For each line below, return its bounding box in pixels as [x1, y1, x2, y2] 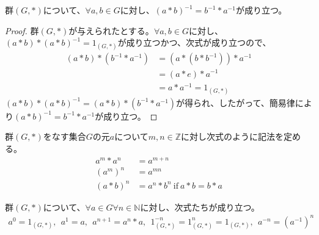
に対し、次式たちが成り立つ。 [140, 200, 260, 213]
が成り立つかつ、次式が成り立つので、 [117, 36, 271, 49]
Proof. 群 [5, 24, 39, 37]
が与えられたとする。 [68, 24, 154, 37]
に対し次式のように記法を [181, 130, 284, 143]
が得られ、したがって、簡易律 [176, 96, 295, 109]
